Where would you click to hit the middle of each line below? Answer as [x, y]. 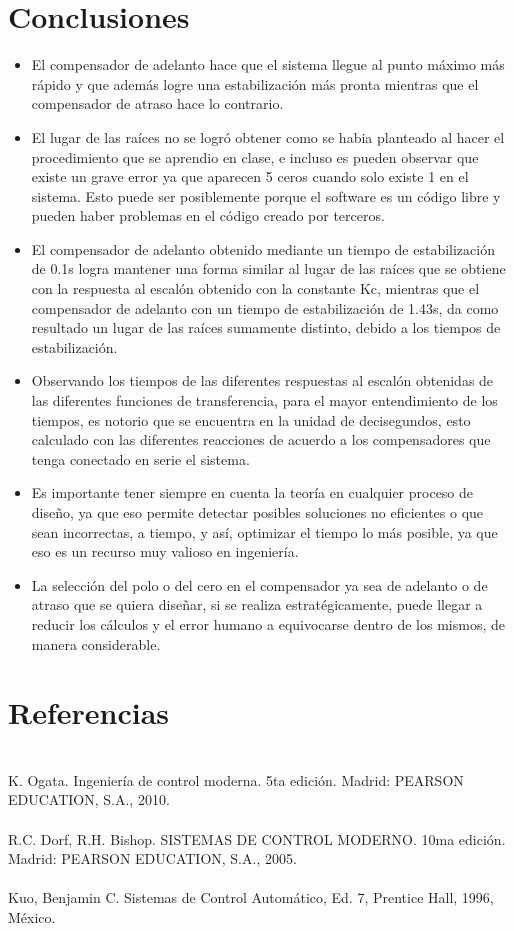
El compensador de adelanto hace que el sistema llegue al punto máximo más [268, 64]
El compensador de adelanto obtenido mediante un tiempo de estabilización [263, 248]
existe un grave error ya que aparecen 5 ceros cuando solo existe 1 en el [250, 176]
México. [32, 917]
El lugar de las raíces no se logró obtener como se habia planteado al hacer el [268, 136]
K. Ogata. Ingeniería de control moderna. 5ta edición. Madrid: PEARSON [236, 779]
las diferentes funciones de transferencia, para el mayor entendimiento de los [264, 400]
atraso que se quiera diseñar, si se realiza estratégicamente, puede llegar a [257, 604]
